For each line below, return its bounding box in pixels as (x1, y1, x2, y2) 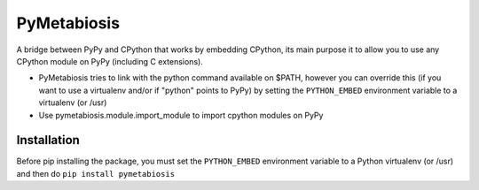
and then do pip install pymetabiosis (16, 168, 176, 179)
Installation (16, 133, 80, 148)
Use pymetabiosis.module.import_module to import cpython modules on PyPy (38, 110, 324, 120)
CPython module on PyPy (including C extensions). (16, 56, 203, 66)
